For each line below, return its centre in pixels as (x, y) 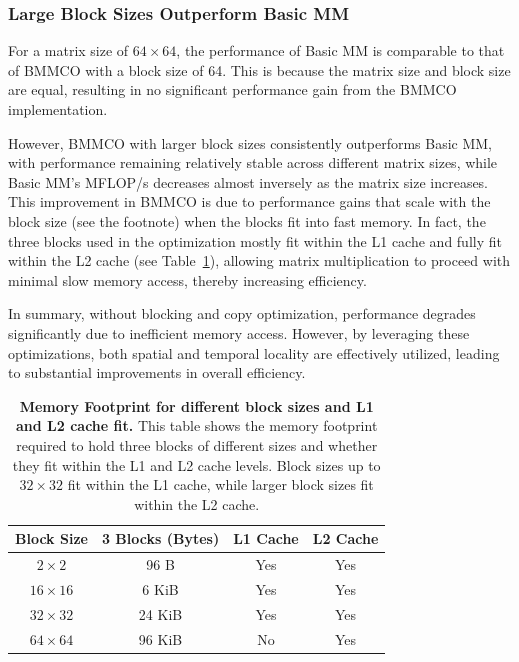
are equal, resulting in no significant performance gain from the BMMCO (232, 89)
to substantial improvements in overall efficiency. (157, 372)
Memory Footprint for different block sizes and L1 (196, 405)
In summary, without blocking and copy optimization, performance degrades (242, 313)
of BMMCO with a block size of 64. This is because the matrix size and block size (259, 69)
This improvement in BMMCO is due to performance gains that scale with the (249, 201)
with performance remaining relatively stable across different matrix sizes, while (253, 162)
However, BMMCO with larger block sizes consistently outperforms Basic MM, (250, 142)
